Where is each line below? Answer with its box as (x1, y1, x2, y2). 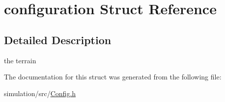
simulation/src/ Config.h (4, 88, 76, 98)
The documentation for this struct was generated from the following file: (4, 72, 222, 82)
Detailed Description (4, 32, 112, 47)
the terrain (4, 55, 36, 65)
